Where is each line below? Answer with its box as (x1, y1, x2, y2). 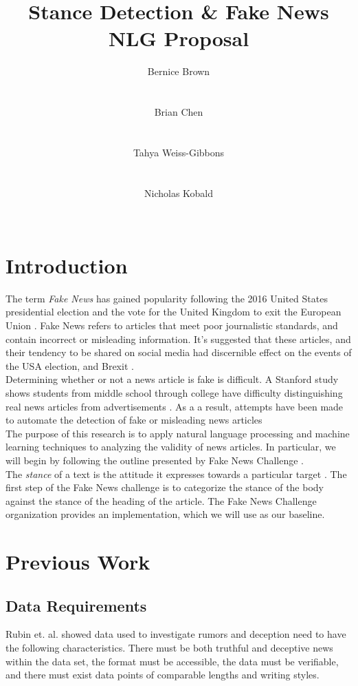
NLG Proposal (108, 24, 249, 52)
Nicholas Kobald (144, 185, 214, 200)
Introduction (5, 251, 128, 279)
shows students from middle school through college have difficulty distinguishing (5, 385, 343, 399)
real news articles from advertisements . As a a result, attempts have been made (5, 399, 344, 413)
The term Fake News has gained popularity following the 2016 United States (5, 291, 328, 305)
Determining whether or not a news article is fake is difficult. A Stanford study (5, 372, 339, 386)
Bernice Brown (147, 64, 210, 79)
